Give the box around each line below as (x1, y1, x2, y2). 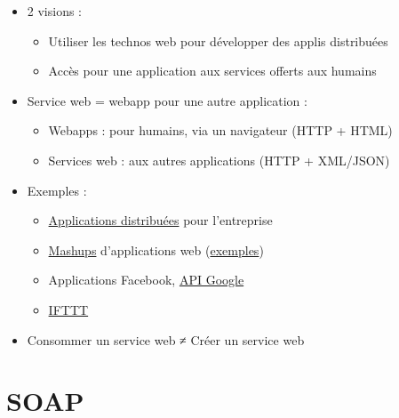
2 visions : (27, 2, 83, 20)
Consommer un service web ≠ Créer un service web (27, 330, 305, 349)
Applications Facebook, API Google (48, 270, 244, 289)
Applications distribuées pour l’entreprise (48, 211, 273, 229)
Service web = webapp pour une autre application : (27, 91, 307, 109)
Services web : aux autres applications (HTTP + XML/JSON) (48, 150, 390, 169)
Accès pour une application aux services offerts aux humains (48, 61, 377, 80)
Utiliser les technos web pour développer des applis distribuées (48, 31, 388, 50)
